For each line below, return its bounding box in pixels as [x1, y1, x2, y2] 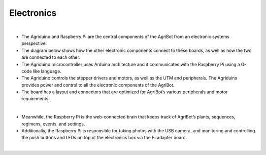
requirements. [21, 96, 50, 102]
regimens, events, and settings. [21, 121, 85, 127]
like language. [33, 68, 62, 74]
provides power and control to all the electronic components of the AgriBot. [21, 82, 175, 88]
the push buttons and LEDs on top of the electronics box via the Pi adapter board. [21, 135, 187, 141]
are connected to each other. [21, 54, 81, 60]
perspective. [21, 40, 47, 46]
